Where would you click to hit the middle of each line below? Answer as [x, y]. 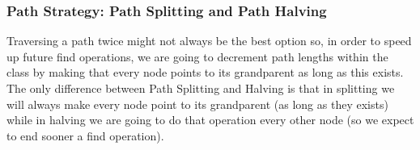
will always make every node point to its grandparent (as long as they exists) [197, 104]
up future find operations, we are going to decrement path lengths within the [197, 56]
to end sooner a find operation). [85, 135]
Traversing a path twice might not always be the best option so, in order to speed [209, 41]
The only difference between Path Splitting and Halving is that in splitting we [201, 88]
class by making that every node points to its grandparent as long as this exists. [205, 72]
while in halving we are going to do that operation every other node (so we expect [210, 120]
